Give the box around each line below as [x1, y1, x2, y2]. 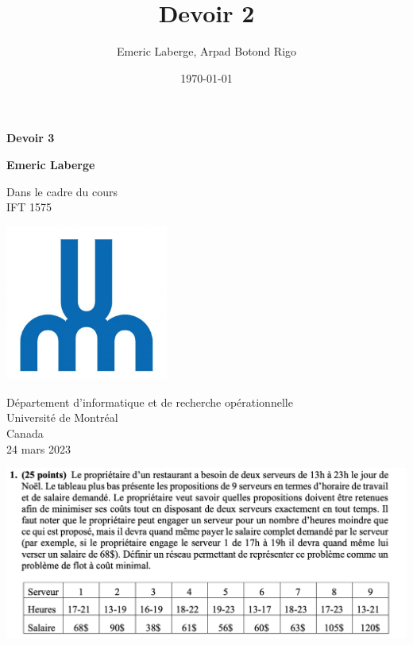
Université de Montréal [6, 409, 118, 426]
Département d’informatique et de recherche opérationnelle [6, 393, 293, 410]
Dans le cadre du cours [6, 183, 118, 199]
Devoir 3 [6, 129, 55, 146]
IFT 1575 [6, 199, 52, 215]
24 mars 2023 [6, 440, 71, 457]
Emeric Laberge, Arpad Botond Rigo [116, 43, 297, 60]
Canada [6, 424, 44, 441]
